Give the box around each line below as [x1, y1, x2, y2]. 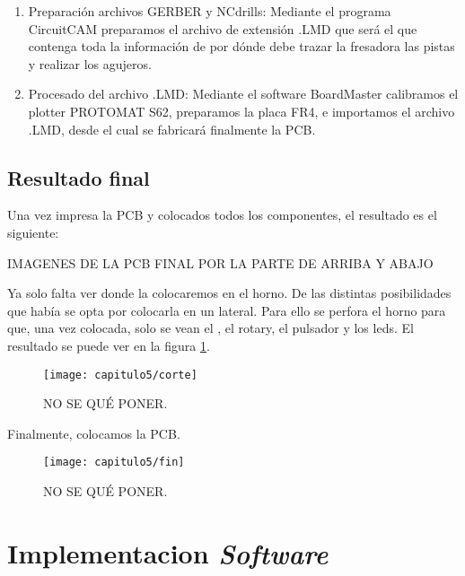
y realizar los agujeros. [28, 54, 152, 73]
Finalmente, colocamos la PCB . [7, 423, 180, 442]
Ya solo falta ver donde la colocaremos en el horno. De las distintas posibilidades [7, 284, 452, 302]
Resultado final [7, 163, 150, 191]
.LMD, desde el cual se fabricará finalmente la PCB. [28, 119, 316, 138]
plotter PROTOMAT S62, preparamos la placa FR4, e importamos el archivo [28, 101, 455, 120]
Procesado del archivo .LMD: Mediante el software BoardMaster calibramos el [28, 84, 459, 103]
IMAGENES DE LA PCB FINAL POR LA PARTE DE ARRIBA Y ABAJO [7, 253, 434, 272]
